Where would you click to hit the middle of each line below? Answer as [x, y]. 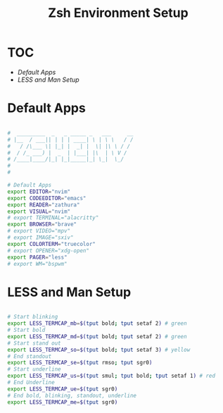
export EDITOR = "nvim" [39, 192]
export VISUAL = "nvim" [39, 211]
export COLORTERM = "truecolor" [52, 244]
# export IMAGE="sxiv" [40, 238]
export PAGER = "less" [38, 257]
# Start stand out [34, 343]
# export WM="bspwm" [38, 264]
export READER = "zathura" [44, 205]
